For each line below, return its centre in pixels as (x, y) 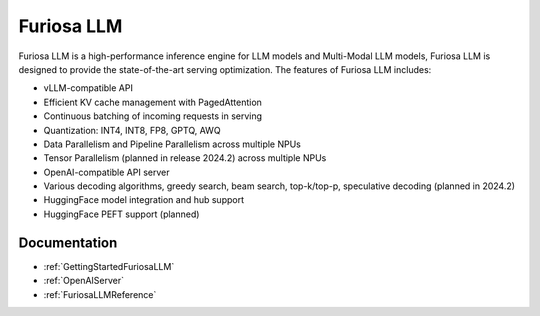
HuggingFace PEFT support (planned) (121, 214)
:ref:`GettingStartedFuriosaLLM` (109, 266)
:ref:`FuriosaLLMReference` (100, 294)
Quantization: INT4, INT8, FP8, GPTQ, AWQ (132, 130)
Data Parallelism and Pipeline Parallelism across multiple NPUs (172, 144)
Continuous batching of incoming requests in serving (153, 116)
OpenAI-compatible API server (106, 172)
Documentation (68, 242)
